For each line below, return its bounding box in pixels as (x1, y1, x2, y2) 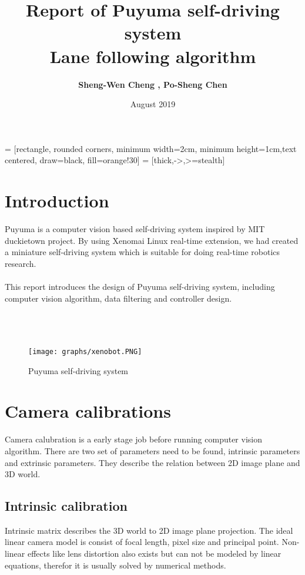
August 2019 (130, 98, 176, 110)
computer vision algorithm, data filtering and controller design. (5, 292, 232, 304)
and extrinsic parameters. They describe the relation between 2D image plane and (5, 456, 300, 468)
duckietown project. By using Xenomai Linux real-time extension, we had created (5, 234, 299, 246)
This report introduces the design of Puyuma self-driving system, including (5, 280, 275, 292)
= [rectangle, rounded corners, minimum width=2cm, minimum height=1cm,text (5, 142, 297, 154)
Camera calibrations (5, 399, 171, 423)
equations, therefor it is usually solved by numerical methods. (5, 559, 226, 571)
